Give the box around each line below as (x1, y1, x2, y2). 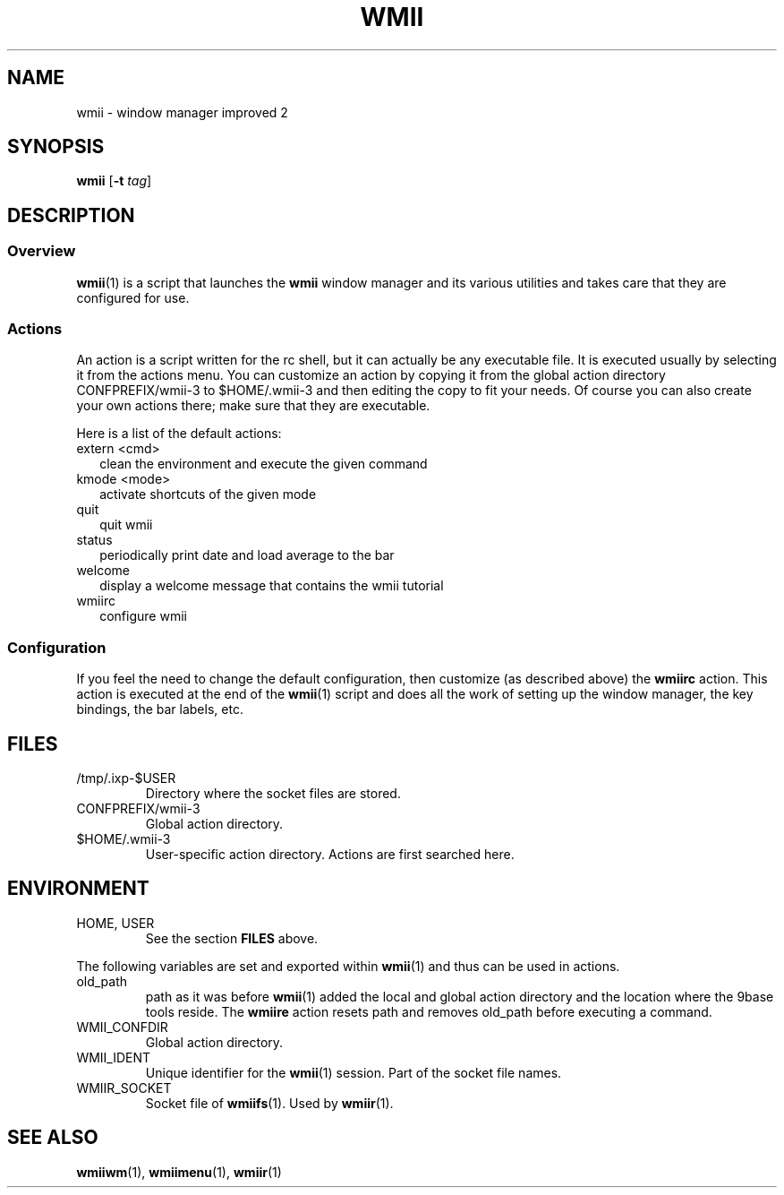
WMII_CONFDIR (76, 1019, 168, 1035)
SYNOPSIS (7, 135, 105, 159)
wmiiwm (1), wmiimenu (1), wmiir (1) (76, 1164, 282, 1180)
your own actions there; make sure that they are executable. (76, 398, 430, 414)
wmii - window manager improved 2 (76, 104, 288, 120)
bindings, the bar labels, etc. (76, 701, 243, 718)
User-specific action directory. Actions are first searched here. (145, 847, 515, 862)
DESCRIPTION (7, 203, 135, 227)
